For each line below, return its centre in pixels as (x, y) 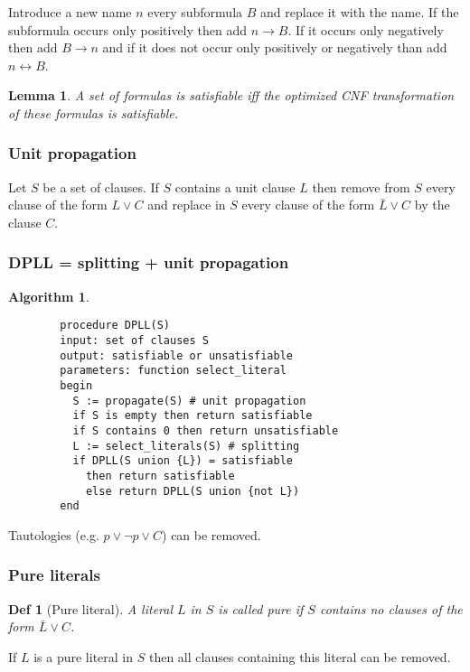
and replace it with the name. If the (360, 12)
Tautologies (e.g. (54, 534)
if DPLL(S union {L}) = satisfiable (183, 461)
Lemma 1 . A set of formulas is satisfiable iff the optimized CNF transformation (231, 95)
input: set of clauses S (134, 341)
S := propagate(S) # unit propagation (189, 401)
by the (432, 205)
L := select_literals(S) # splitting (186, 446)
